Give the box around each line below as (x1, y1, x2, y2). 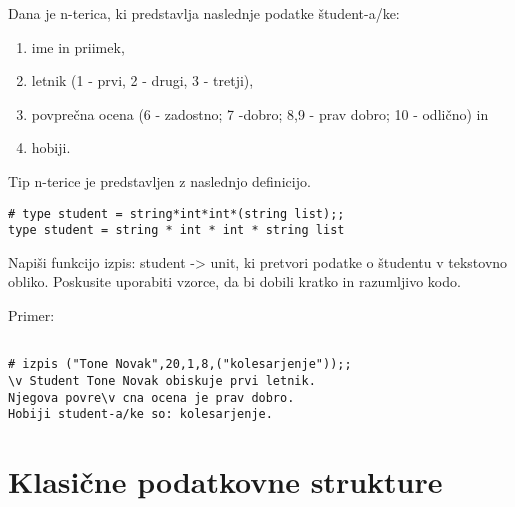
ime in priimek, (31, 36, 125, 57)
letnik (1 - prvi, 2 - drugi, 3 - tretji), (31, 70, 254, 91)
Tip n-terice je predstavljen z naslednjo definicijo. (8, 170, 311, 191)
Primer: (8, 305, 55, 326)
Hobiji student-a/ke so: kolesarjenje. (8, 407, 273, 422)
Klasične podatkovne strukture (8, 461, 443, 502)
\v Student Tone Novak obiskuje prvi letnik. (8, 373, 316, 388)
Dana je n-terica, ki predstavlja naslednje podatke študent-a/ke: (8, 3, 400, 23)
